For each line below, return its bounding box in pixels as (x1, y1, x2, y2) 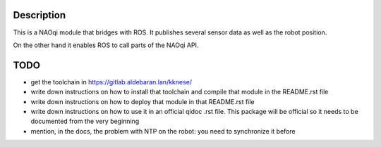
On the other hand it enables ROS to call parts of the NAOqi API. (13, 41, 199, 49)
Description (13, 9, 66, 21)
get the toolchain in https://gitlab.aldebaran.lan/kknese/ (30, 77, 193, 86)
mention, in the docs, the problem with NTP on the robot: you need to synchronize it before (30, 127, 296, 135)
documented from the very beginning (30, 117, 140, 126)
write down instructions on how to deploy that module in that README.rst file (30, 97, 255, 106)
